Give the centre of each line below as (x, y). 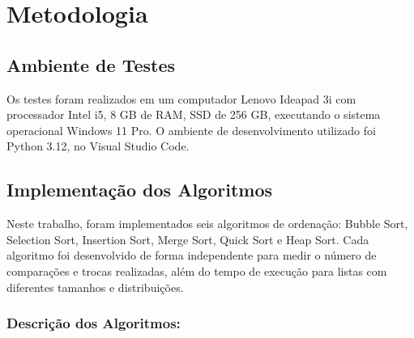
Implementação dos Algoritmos (140, 190)
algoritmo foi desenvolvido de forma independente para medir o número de (192, 255)
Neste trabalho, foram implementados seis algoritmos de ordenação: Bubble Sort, (207, 224)
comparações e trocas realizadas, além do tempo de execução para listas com (197, 270)
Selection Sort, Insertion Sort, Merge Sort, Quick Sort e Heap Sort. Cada (188, 239)
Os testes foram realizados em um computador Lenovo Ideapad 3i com (181, 98)
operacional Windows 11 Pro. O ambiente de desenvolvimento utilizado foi (191, 130)
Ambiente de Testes (91, 64)
